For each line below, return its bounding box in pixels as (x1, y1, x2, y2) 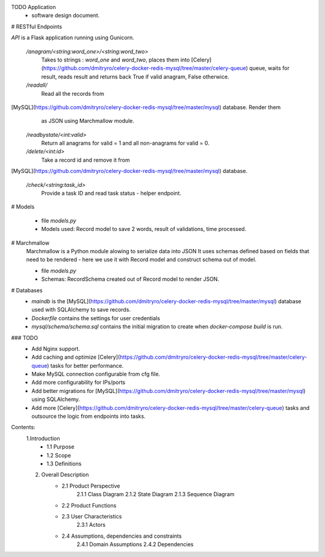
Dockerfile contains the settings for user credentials (31, 314, 161, 322)
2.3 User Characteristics (61, 512, 122, 520)
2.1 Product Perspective (61, 482, 120, 489)
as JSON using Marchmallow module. (41, 118, 135, 125)
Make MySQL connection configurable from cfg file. (31, 371, 161, 378)
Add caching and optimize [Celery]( (31, 353, 120, 361)
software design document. (31, 12, 100, 19)
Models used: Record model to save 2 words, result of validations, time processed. (41, 225, 247, 233)
